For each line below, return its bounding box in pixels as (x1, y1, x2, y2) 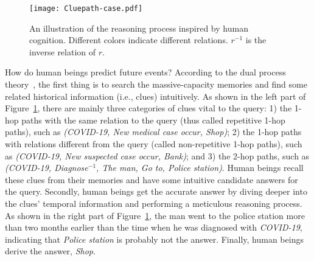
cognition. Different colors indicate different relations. (29, 33, 228, 46)
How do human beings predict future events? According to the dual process (5, 66, 286, 78)
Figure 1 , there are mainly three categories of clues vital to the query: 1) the (5, 102, 292, 114)
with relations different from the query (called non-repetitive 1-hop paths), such (5, 137, 302, 150)
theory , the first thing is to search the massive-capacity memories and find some (5, 78, 307, 91)
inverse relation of (29, 45, 96, 58)
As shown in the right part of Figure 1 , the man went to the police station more (5, 209, 305, 221)
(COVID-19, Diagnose (5, 161, 88, 174)
